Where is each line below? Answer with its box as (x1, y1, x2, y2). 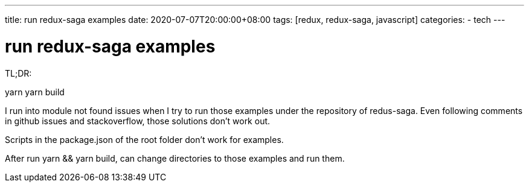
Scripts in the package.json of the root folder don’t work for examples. (5, 134, 284, 145)
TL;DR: (5, 68, 32, 78)
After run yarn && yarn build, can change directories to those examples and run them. (5, 153, 345, 163)
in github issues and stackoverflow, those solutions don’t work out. (5, 115, 271, 126)
